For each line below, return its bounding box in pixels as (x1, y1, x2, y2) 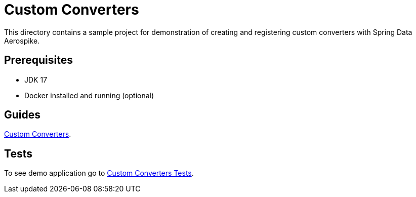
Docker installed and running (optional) (24, 91, 154, 100)
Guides (4, 108, 41, 122)
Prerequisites (4, 54, 73, 67)
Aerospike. (4, 36, 40, 45)
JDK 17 (24, 75, 48, 84)
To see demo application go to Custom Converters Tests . (4, 169, 194, 178)
